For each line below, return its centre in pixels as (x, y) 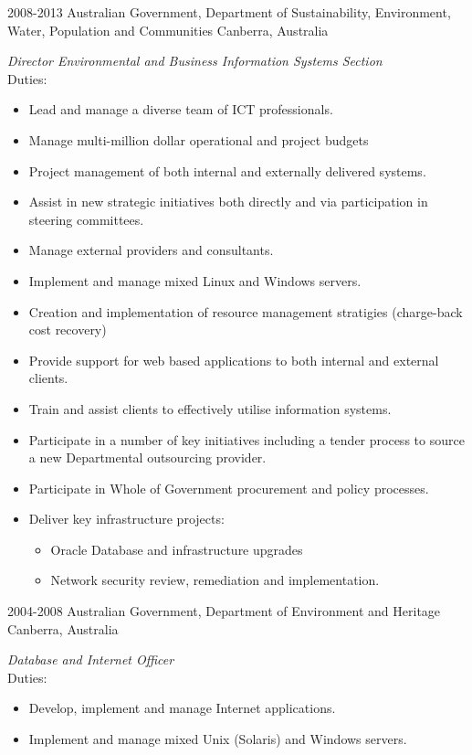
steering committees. (86, 219)
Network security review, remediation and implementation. (215, 580)
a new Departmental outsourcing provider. (147, 457)
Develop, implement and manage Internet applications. (182, 708)
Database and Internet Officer (91, 659)
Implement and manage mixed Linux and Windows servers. (195, 280)
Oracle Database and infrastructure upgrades (177, 549)
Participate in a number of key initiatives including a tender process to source (246, 439)
